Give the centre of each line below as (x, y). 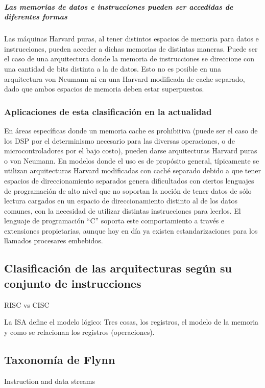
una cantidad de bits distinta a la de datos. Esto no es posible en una (113, 68)
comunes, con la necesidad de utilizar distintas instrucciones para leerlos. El (123, 210)
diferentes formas (36, 17)
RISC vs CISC (27, 304)
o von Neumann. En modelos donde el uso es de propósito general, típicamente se (132, 160)
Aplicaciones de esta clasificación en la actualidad (108, 111)
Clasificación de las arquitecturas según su (118, 268)
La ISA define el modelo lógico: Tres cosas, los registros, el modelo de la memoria (131, 322)
